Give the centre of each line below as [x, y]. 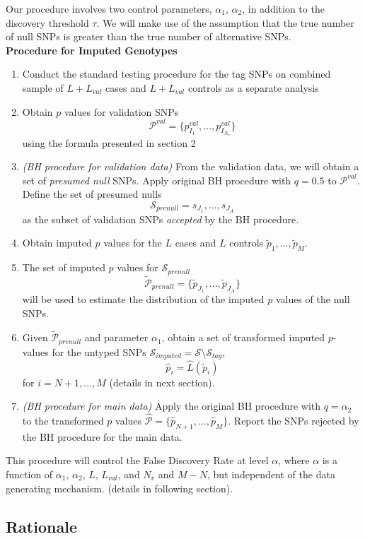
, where [294, 460]
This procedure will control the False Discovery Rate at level [137, 460]
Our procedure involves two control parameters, [109, 8]
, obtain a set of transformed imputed [243, 337]
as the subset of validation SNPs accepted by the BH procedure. [161, 219]
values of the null [313, 299]
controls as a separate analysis [253, 87]
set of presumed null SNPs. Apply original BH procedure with [157, 180]
